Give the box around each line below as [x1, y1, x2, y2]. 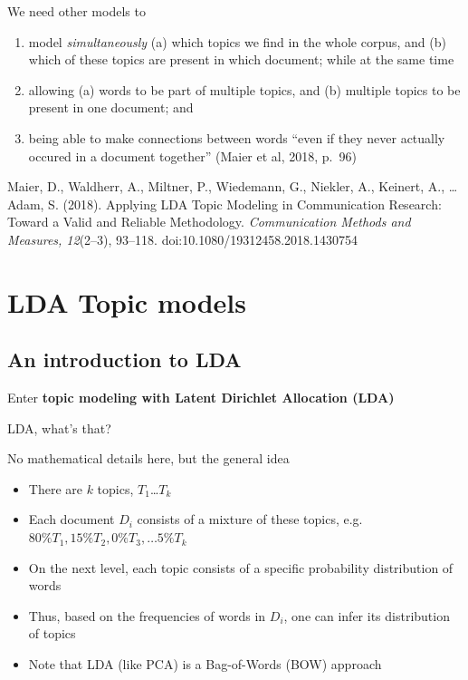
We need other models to [7, 2, 146, 20]
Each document [28, 510, 115, 529]
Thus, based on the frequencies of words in [28, 606, 266, 625]
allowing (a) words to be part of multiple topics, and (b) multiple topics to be [28, 80, 461, 99]
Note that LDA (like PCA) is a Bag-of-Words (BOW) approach [28, 655, 382, 674]
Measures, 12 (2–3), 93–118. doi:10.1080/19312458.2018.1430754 [7, 229, 358, 248]
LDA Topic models [7, 283, 247, 320]
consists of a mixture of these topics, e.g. [137, 510, 363, 529]
